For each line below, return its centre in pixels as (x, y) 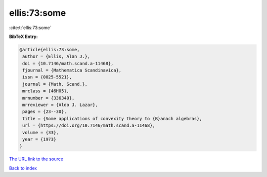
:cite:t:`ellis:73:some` (30, 28)
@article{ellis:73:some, (50, 50)
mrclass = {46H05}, (46, 91)
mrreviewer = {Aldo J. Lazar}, (60, 105)
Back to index (23, 168)
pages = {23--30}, (44, 112)
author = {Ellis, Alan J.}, (56, 56)
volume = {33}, (41, 132)
